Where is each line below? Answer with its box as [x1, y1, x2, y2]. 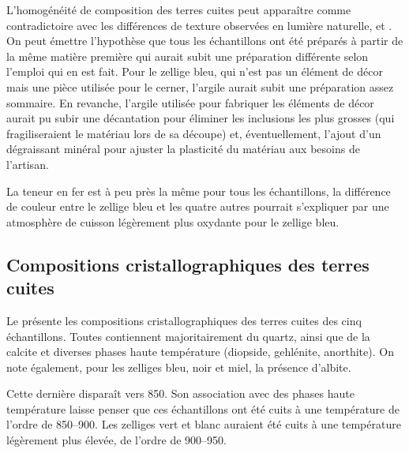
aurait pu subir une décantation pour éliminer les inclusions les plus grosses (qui [6, 110, 395, 126]
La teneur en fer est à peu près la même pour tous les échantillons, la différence [6, 182, 391, 199]
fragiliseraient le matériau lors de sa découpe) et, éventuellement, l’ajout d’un [6, 125, 381, 141]
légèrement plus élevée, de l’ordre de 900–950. [6, 432, 227, 448]
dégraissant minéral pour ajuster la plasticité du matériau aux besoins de [6, 140, 360, 157]
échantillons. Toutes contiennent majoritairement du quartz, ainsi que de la [6, 328, 370, 344]
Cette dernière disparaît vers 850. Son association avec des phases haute [6, 385, 355, 402]
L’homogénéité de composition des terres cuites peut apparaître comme [6, 2, 351, 17]
